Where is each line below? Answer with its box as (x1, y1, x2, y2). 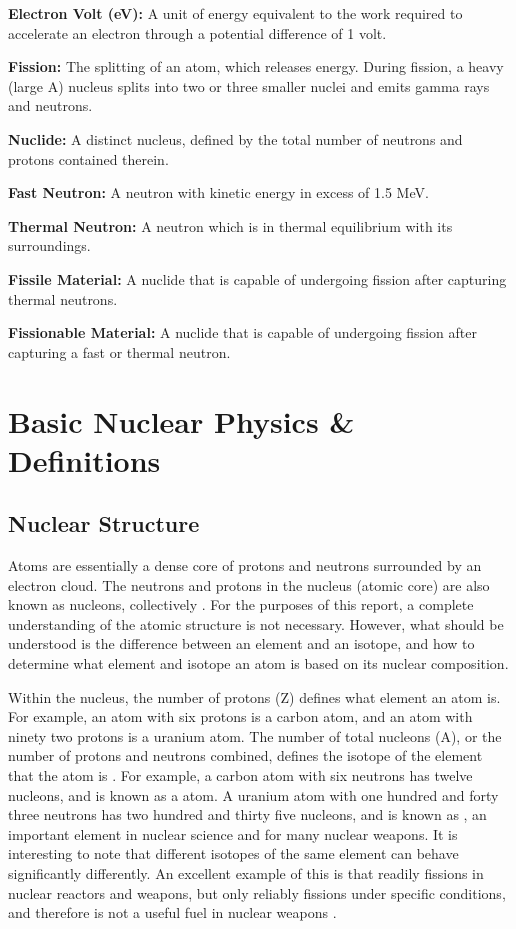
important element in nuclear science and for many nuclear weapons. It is (8, 823, 458, 844)
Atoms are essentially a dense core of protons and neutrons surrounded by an (8, 555, 482, 576)
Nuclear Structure (8, 508, 200, 539)
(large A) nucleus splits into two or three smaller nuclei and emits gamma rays (8, 75, 490, 96)
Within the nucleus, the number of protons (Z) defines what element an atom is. (8, 686, 501, 707)
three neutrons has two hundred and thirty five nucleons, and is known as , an (8, 804, 487, 825)
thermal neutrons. (8, 288, 118, 309)
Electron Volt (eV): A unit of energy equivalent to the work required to (8, 3, 463, 23)
